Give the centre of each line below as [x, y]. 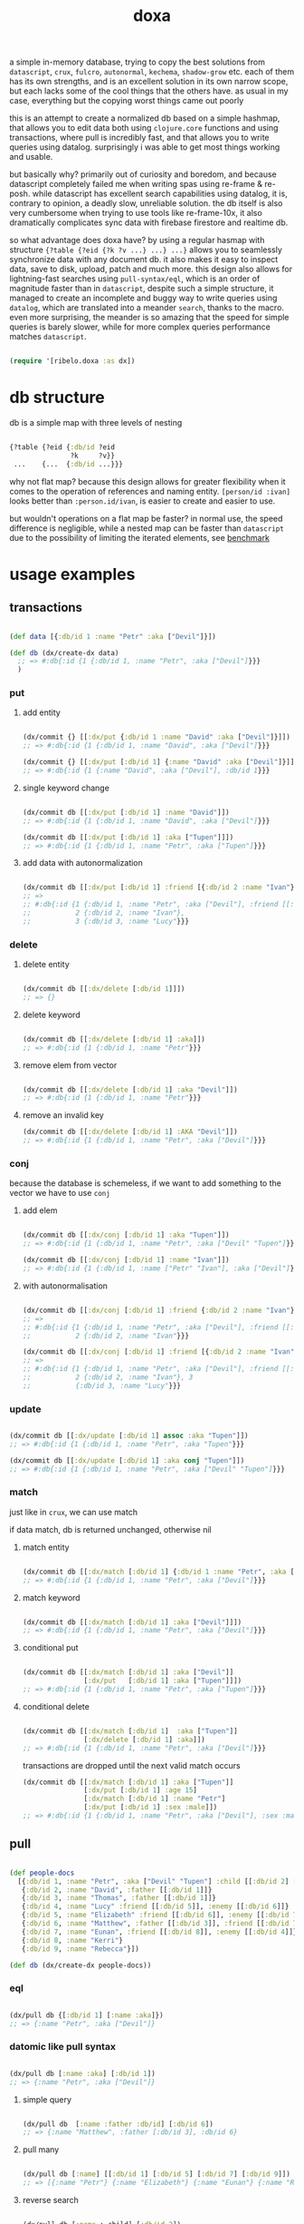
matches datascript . [48, 337]
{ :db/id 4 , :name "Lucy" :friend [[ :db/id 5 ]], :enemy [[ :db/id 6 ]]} [155, 1906]
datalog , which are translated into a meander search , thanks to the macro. [147, 308]
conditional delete [56, 1706]
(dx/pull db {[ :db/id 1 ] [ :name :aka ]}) [87, 2015]
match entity [46, 1547]
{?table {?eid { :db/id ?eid [62, 447]
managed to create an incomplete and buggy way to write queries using [143, 298]
